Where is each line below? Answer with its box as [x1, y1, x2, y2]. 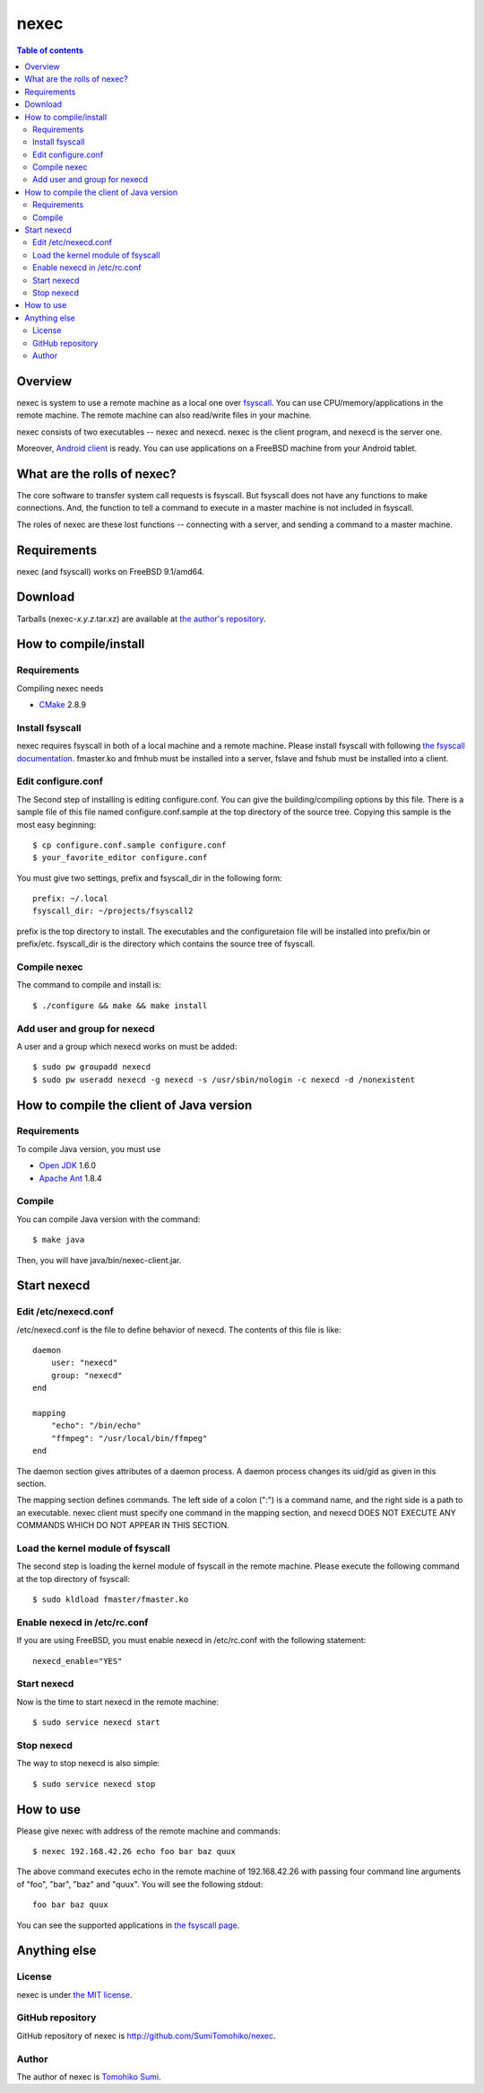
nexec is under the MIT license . [16, 1989, 133, 2000]
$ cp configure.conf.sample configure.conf [32, 840, 227, 850]
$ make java [32, 1235, 85, 1245]
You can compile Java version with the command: [16, 1213, 201, 1225]
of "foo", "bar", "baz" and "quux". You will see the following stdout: [16, 1878, 264, 1889]
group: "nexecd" [50, 1370, 123, 1380]
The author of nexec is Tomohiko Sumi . [16, 2071, 161, 2082]
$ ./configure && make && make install [32, 1000, 208, 1010]
